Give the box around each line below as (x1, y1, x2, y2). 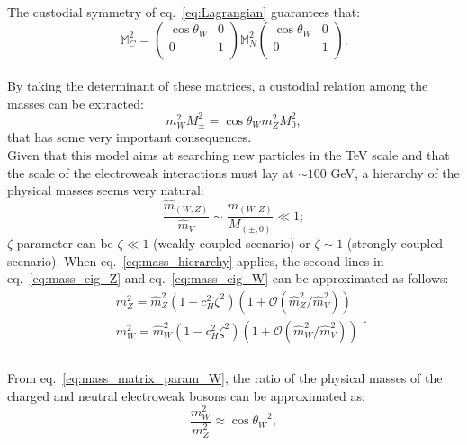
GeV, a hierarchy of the (330, 163, 460, 182)
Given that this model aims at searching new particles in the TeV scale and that (7, 145, 450, 164)
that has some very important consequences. (7, 128, 252, 147)
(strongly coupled (346, 233, 444, 252)
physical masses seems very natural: (7, 181, 204, 200)
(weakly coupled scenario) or (153, 233, 310, 252)
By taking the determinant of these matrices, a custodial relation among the (7, 76, 428, 95)
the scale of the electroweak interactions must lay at (7, 163, 294, 182)
